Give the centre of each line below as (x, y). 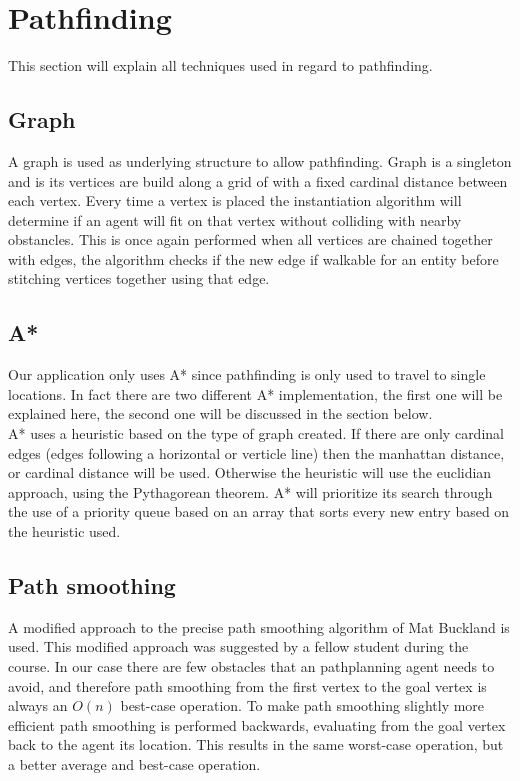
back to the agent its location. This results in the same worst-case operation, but (256, 744)
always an (38, 705)
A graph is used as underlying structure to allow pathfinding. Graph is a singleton (260, 160)
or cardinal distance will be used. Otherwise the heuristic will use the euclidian (250, 472)
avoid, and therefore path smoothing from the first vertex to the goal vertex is (247, 685)
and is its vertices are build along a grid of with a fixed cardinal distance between (258, 180)
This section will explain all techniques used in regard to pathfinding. (220, 65)
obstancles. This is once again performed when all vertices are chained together (250, 239)
